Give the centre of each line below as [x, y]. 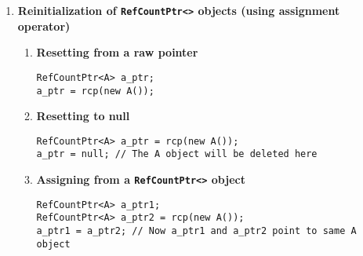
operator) [44, 26]
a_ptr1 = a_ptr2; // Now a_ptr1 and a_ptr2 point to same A [196, 231]
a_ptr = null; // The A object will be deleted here [177, 154]
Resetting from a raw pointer [117, 52]
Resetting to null [83, 116]
